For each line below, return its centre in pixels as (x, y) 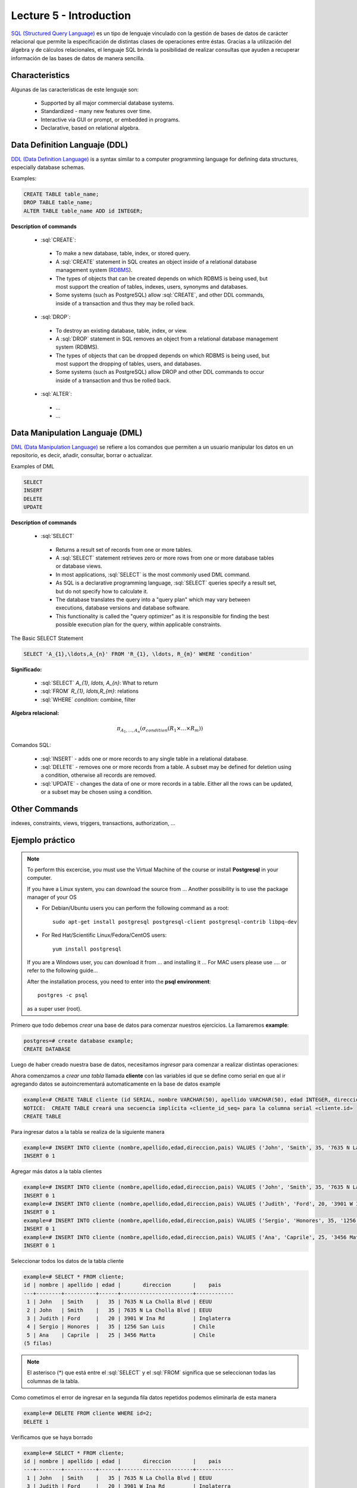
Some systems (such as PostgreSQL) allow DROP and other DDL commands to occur (160, 372)
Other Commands (45, 809)
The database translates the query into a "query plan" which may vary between (153, 599)
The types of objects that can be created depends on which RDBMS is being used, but (162, 278)
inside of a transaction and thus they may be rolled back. (125, 303)
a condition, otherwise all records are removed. (99, 775)
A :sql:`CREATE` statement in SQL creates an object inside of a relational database (156, 261)
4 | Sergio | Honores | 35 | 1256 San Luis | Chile (121, 1327)
